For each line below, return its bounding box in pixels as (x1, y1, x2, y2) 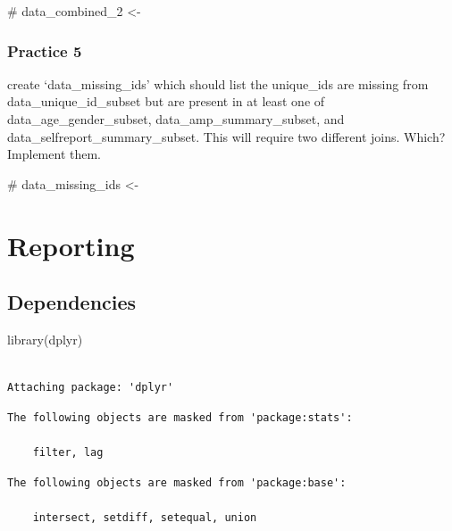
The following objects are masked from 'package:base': (7, 476, 347, 489)
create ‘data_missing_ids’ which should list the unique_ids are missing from (7, 74, 429, 93)
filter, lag (32, 445, 104, 459)
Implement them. (7, 145, 101, 163)
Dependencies (7, 288, 137, 316)
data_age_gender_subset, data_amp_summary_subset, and (7, 110, 345, 128)
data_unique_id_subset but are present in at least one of (7, 92, 325, 111)
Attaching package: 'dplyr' (7, 381, 174, 394)
